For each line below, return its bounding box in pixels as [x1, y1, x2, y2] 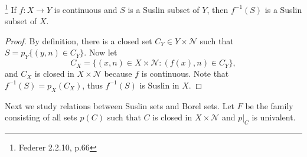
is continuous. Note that [141, 67, 229, 80]
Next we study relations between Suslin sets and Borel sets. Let [5, 99, 235, 112]
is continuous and [54, 3, 117, 15]
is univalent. [252, 111, 296, 123]
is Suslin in [139, 78, 179, 91]
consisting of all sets [5, 111, 77, 123]
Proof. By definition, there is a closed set [5, 34, 152, 47]
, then [207, 3, 228, 15]
